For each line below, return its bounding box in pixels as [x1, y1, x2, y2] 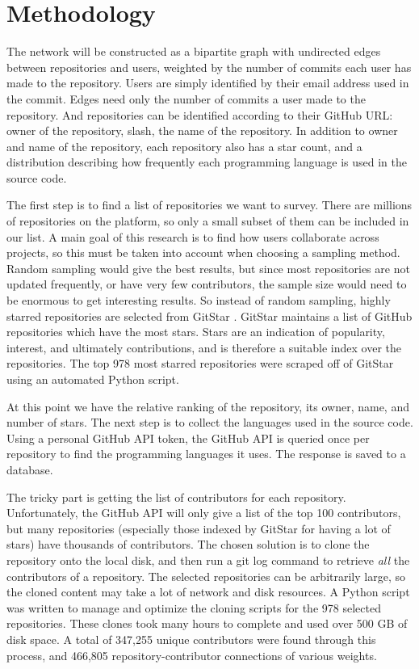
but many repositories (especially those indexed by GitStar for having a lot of [6, 520, 391, 536]
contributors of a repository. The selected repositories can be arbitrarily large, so [6, 567, 405, 584]
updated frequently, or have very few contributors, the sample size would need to [6, 276, 407, 292]
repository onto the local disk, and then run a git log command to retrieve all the [6, 551, 410, 568]
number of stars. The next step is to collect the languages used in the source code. [6, 414, 413, 431]
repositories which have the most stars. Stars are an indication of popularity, [6, 323, 385, 340]
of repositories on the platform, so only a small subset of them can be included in [6, 212, 409, 229]
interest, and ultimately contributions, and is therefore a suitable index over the [6, 339, 401, 356]
